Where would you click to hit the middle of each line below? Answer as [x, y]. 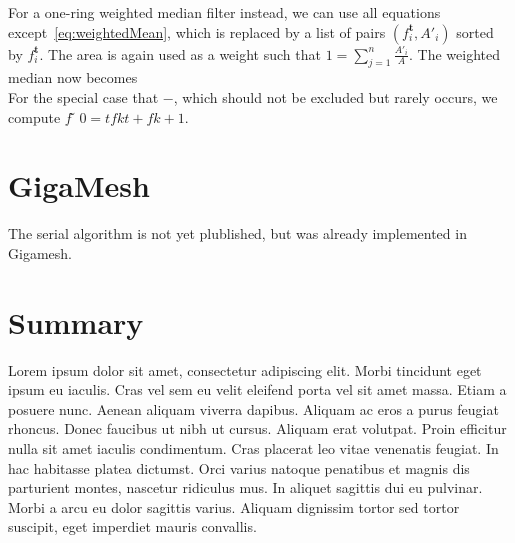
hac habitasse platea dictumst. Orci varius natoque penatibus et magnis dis [239, 467]
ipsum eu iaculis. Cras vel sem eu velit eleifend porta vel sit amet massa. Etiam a [257, 389]
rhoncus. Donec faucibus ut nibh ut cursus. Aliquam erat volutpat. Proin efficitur [257, 428]
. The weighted [455, 53]
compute [34, 116]
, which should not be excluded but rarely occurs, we [335, 96]
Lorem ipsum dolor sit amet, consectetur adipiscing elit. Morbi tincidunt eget [245, 369]
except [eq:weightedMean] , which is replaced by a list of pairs [197, 31]
